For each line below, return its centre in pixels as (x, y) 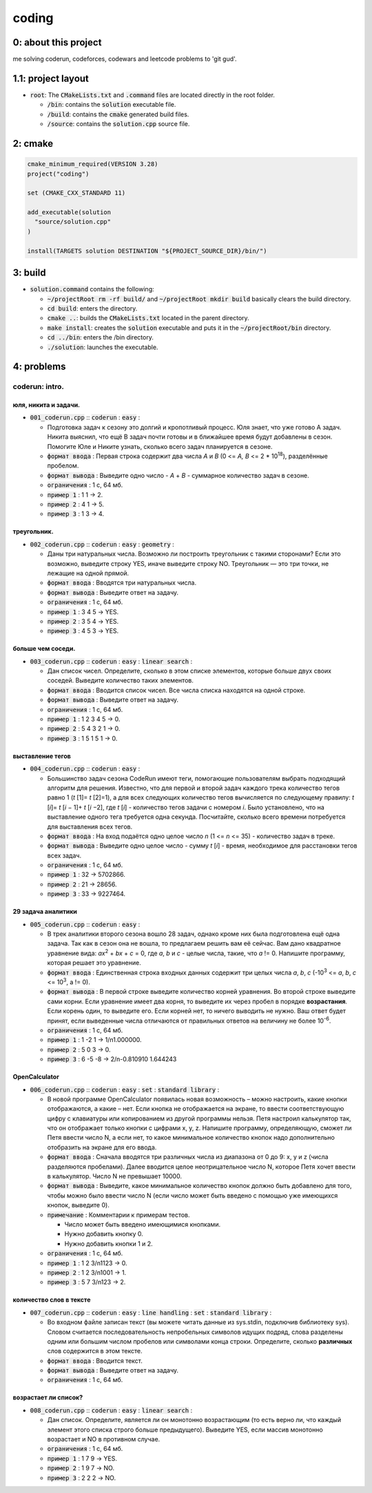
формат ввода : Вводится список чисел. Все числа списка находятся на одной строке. (176, 690)
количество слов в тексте (52, 1300)
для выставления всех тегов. (90, 826)
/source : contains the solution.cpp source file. (118, 124)
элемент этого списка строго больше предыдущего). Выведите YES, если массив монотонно (185, 1430)
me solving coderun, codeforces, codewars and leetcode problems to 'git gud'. (125, 59)
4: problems (39, 367)
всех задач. (64, 855)
